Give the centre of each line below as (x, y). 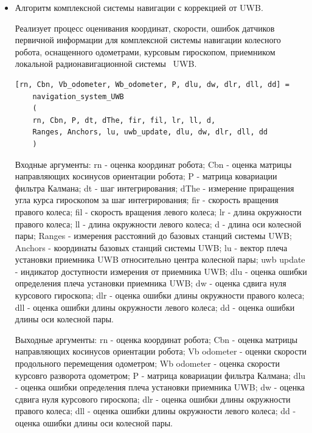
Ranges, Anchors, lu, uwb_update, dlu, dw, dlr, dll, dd (150, 132)
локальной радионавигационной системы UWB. (106, 64)
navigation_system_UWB (78, 96)
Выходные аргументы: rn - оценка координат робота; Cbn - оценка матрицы (156, 339)
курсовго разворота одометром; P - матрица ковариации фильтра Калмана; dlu (160, 375)
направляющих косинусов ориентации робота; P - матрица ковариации (146, 176)
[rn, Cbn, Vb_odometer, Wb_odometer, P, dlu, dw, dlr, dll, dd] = (152, 84)
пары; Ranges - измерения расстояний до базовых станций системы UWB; (153, 236)
